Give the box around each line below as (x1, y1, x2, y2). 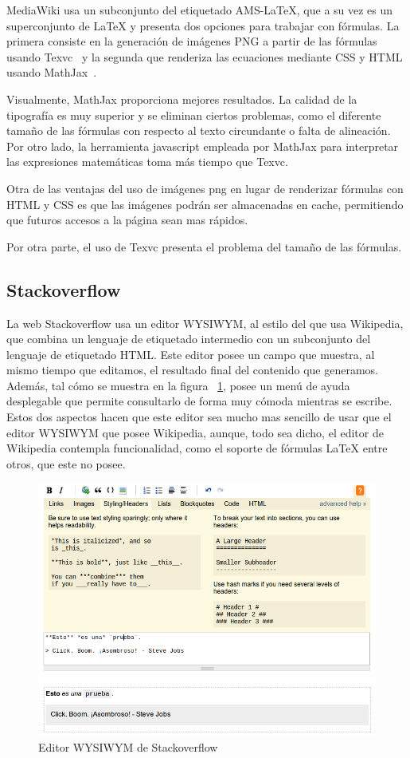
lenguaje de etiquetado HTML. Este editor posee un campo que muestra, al (6, 345, 375, 362)
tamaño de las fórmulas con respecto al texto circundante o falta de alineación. (6, 122, 391, 139)
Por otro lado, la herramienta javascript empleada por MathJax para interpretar (6, 137, 399, 154)
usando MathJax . (6, 64, 97, 81)
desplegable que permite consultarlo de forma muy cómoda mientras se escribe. (6, 393, 392, 409)
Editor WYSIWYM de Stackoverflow (38, 739, 218, 756)
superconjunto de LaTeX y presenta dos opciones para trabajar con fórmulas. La (6, 17, 400, 34)
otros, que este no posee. (6, 455, 126, 472)
